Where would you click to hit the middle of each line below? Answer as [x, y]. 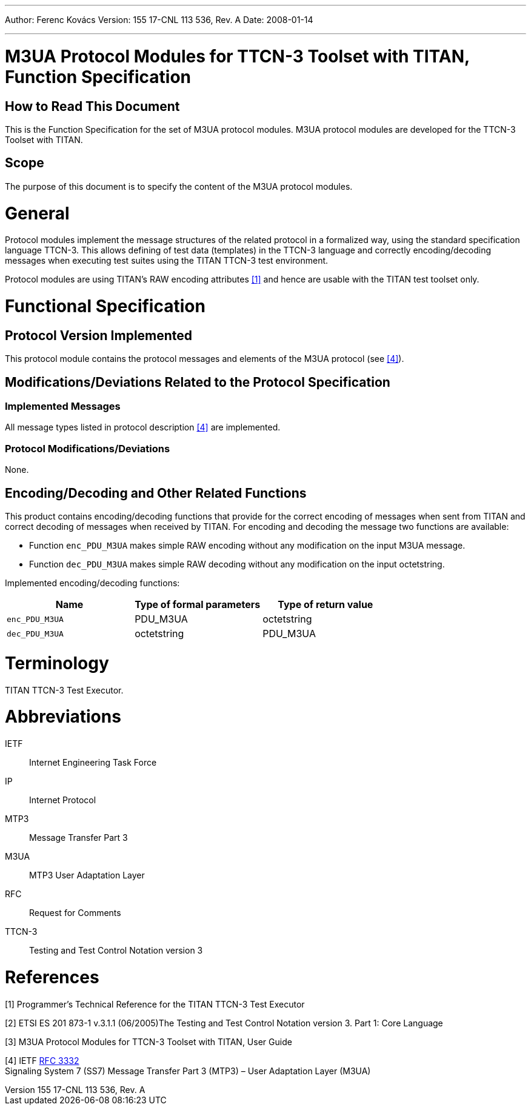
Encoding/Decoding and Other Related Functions [156, 493]
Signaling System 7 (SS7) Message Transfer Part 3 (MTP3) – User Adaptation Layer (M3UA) [188, 1071]
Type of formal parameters [198, 604]
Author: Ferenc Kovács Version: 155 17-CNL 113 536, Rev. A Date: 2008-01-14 [159, 20]
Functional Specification [105, 306]
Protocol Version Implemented [99, 335]
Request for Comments [75, 913]
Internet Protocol [63, 800]
